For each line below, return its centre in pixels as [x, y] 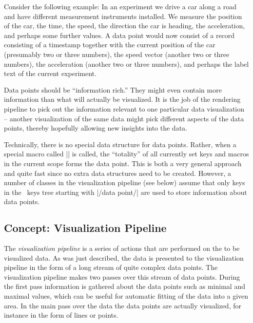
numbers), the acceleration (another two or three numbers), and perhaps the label [126, 64]
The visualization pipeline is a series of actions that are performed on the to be [122, 248]
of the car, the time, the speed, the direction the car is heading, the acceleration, [125, 26]
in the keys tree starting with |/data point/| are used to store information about [126, 192]
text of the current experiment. [50, 73]
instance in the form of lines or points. [61, 315]
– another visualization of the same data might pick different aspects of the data [124, 118]
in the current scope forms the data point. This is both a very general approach [123, 163]
